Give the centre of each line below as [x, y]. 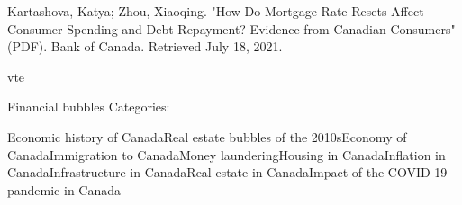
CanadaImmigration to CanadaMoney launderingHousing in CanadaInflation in [226, 154]
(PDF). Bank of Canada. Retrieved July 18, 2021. [145, 46]
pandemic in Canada [64, 189]
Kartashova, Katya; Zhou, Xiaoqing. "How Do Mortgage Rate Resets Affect [216, 11]
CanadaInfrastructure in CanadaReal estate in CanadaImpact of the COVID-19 [227, 172]
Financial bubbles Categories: [89, 107]
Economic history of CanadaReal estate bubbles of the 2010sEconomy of [207, 136]
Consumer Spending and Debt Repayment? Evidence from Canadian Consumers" [231, 28]
